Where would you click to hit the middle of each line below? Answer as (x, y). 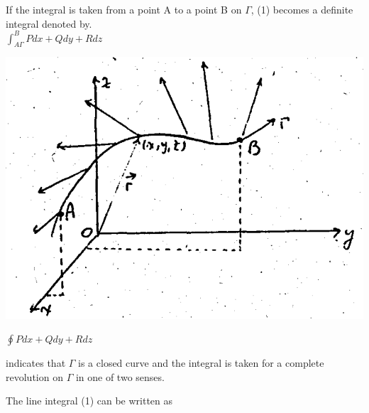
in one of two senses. (120, 376)
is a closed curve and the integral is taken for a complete (201, 363)
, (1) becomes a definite (302, 9)
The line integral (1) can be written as (89, 401)
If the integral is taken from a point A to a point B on (124, 9)
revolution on (34, 376)
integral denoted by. (49, 23)
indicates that (36, 363)
